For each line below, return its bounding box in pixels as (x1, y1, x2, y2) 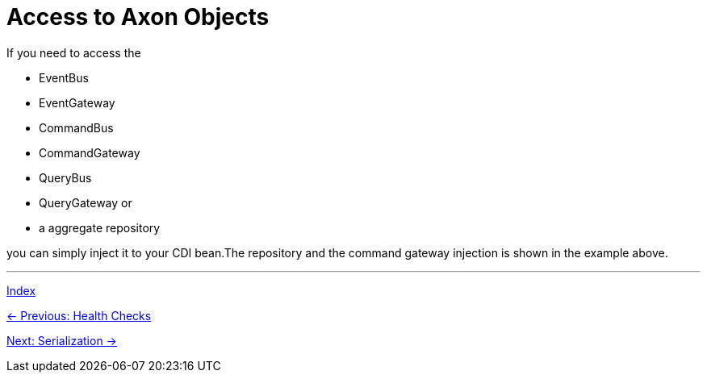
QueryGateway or (39, 195, 132, 210)
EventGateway (39, 95, 115, 110)
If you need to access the (6, 45, 141, 60)
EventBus (39, 70, 89, 85)
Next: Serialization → (6, 333, 117, 348)
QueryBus (39, 170, 92, 185)
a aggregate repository (39, 220, 161, 235)
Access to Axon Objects (6, 3, 270, 31)
